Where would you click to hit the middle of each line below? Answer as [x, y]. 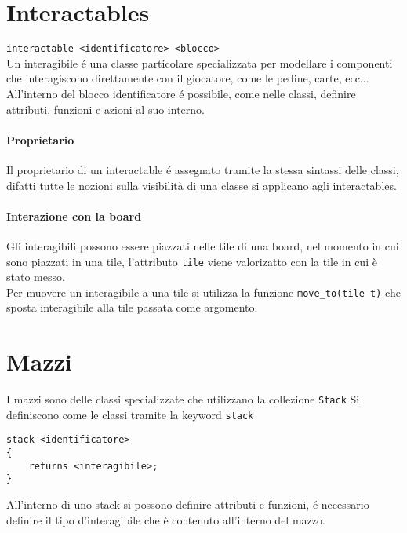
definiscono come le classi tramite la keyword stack [130, 414]
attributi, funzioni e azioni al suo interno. [105, 109]
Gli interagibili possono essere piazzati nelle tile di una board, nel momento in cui [203, 245]
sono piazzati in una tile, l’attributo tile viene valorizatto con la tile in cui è [192, 261]
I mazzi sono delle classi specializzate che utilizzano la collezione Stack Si [183, 399]
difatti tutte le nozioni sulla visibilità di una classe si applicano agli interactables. [202, 185]
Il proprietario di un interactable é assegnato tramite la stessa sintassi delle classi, [203, 169]
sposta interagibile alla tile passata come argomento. [132, 307]
